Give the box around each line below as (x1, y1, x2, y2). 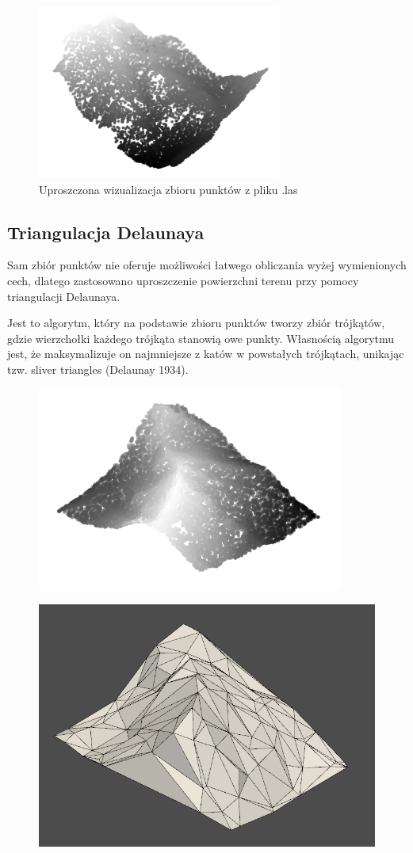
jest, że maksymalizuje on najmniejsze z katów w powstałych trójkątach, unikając (7, 345, 404, 362)
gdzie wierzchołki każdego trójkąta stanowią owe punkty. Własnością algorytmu (7, 329, 395, 346)
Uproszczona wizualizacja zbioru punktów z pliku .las (39, 181, 298, 197)
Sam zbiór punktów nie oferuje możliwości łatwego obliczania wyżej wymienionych (7, 257, 407, 273)
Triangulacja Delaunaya (7, 219, 205, 244)
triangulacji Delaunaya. (7, 288, 120, 304)
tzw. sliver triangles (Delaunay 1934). (7, 360, 189, 377)
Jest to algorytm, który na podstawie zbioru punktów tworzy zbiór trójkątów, (7, 314, 385, 331)
